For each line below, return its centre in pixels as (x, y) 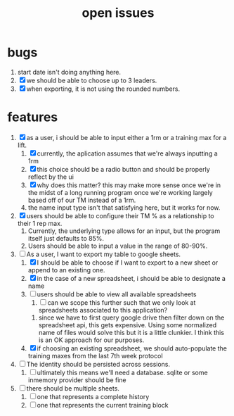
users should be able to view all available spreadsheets (117, 294)
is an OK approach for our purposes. (91, 340)
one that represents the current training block (103, 405)
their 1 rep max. (40, 223)
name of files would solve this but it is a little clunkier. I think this (131, 332)
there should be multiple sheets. (73, 388)
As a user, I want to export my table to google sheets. (104, 254)
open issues (118, 13)
